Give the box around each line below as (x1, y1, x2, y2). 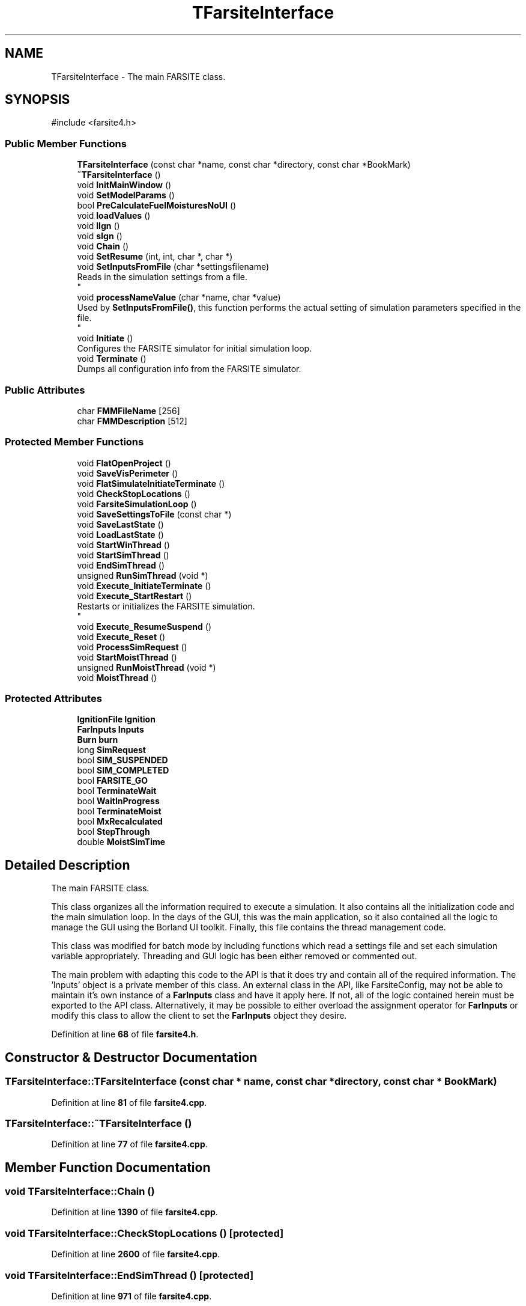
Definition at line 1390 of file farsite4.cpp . (51, 1207, 218, 1218)
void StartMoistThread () (77, 651, 177, 662)
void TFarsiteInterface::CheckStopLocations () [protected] (5, 1227, 284, 1239)
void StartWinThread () (77, 539, 170, 550)
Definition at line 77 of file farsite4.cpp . (51, 1139, 208, 1150)
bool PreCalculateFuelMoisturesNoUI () (77, 200, 237, 211)
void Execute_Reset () (77, 631, 166, 642)
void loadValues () (77, 210, 151, 221)
